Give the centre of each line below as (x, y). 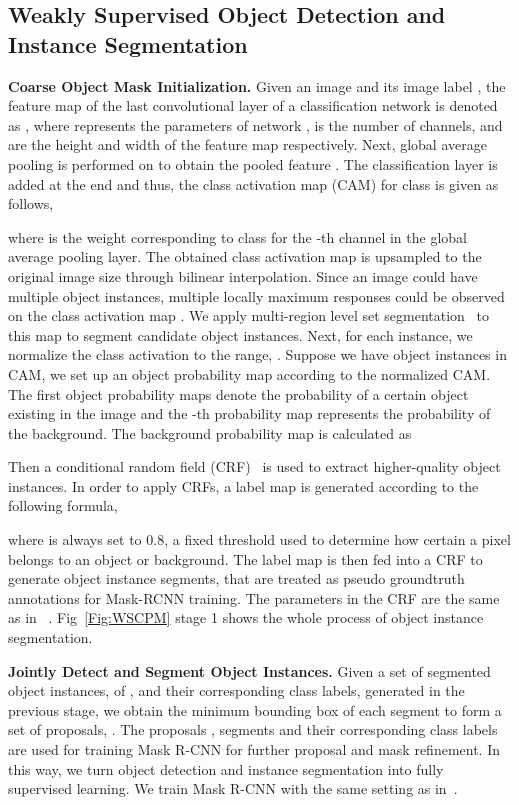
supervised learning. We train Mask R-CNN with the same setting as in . (233, 788)
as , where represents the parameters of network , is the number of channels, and (255, 124)
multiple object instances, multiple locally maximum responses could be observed (256, 295)
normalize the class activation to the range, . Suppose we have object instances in (257, 354)
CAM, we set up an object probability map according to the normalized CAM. (249, 373)
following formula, (63, 505)
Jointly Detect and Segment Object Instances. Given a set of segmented (249, 670)
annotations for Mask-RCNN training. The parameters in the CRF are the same (254, 597)
